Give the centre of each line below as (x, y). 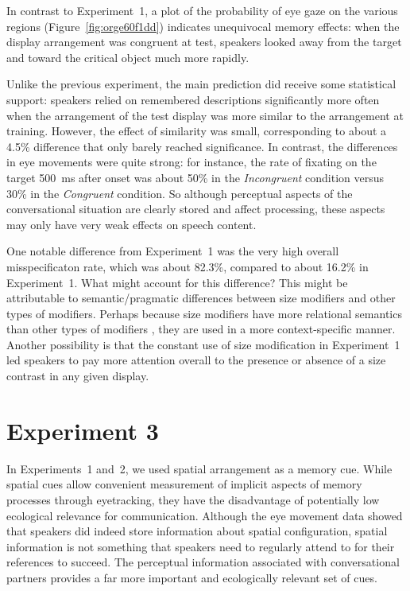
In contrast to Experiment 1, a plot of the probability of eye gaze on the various (202, 10)
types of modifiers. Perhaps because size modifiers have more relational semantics (204, 313)
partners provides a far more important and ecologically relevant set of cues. (192, 577)
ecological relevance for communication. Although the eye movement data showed (205, 515)
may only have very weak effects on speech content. (132, 224)
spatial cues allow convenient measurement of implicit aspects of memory (184, 484)
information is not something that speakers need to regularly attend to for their (201, 546)
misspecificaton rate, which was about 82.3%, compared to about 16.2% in (188, 266)
